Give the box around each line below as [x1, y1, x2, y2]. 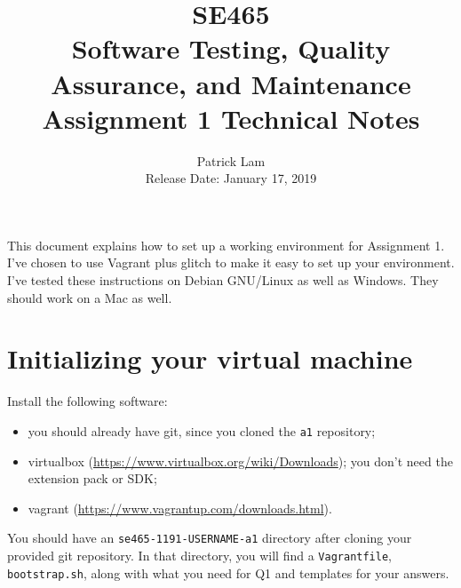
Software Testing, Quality [71, 30, 391, 67]
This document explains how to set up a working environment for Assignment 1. [7, 235, 445, 254]
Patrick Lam [196, 151, 266, 170]
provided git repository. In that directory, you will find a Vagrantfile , [7, 546, 392, 565]
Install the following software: [7, 392, 168, 410]
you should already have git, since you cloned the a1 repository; [28, 421, 376, 440]
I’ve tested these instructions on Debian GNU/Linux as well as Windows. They [7, 271, 439, 290]
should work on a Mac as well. [7, 288, 172, 306]
